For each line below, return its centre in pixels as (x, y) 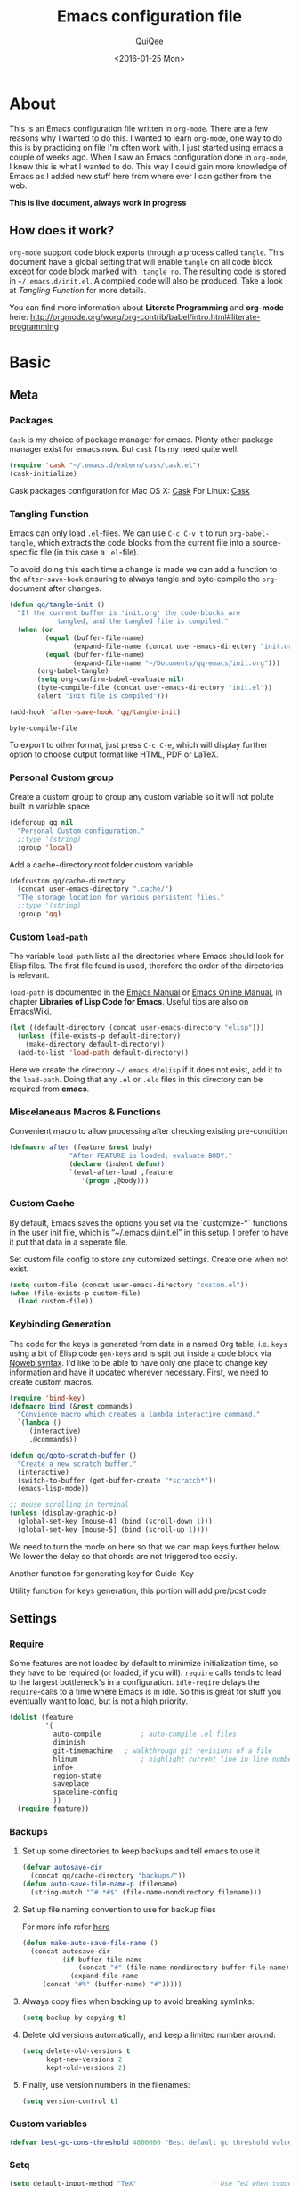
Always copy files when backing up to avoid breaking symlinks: (138, 2001)
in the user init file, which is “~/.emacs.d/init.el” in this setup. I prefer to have (149, 1232)
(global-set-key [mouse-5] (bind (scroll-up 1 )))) (113, 1529)
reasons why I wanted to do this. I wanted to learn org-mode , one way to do (146, 138)
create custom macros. (52, 1381)
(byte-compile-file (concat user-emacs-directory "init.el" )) (155, 688)
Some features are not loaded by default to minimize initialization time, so (144, 1664)
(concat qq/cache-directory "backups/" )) (109, 1876)
